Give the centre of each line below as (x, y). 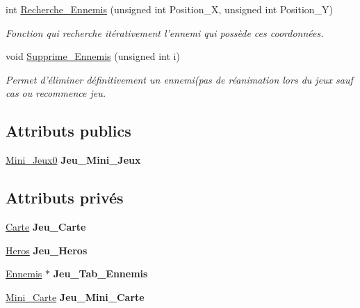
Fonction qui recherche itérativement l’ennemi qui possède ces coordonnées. (165, 32)
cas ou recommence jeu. (56, 93)
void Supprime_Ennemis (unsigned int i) (93, 56)
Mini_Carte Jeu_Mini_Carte (75, 297)
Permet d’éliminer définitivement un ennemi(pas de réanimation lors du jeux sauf (179, 79)
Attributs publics (68, 131)
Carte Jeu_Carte (46, 226)
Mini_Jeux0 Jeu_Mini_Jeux (73, 160)
